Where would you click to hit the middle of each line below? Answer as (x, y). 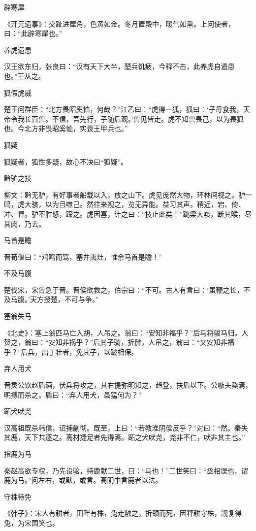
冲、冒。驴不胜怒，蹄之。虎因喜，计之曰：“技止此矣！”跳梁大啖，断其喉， (125, 214)
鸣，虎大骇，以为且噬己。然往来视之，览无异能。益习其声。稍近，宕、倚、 (125, 204)
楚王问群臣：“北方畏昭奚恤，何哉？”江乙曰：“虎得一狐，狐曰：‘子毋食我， (124, 109)
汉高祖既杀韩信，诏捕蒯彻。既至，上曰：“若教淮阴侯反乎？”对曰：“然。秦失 (126, 427)
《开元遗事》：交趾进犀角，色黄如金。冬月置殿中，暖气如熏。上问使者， (119, 23)
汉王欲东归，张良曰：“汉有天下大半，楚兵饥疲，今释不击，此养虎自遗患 (119, 66)
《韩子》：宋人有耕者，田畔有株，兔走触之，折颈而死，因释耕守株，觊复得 (123, 513)
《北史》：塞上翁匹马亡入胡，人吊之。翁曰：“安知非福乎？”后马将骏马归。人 (126, 332)
